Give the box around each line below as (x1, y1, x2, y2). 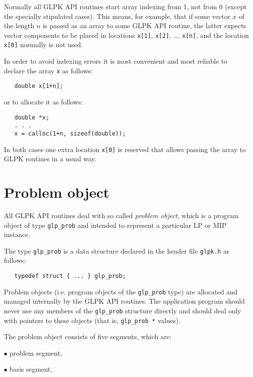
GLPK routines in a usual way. (4, 154, 96, 164)
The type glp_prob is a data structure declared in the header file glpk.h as (4, 245, 230, 256)
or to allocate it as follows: (4, 97, 83, 106)
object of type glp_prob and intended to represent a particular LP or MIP (4, 220, 227, 230)
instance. (4, 229, 30, 240)
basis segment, (9, 364, 53, 374)
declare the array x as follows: (4, 65, 93, 75)
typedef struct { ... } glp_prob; (14, 273, 126, 280)
